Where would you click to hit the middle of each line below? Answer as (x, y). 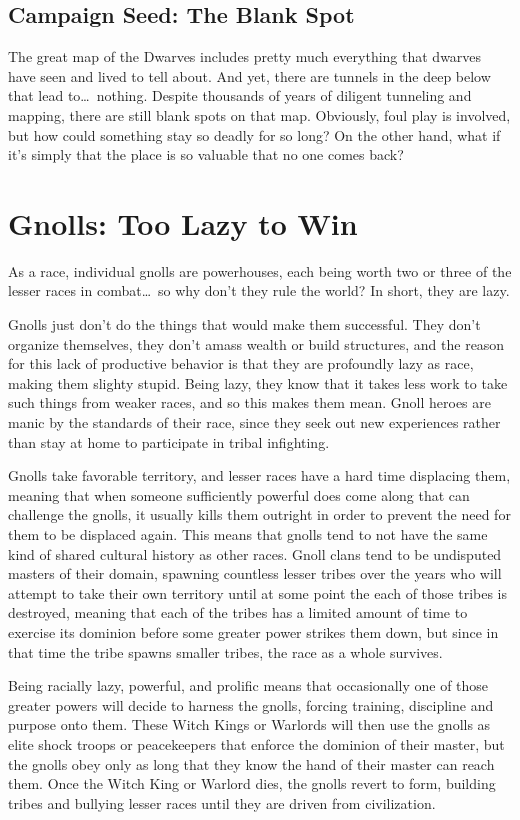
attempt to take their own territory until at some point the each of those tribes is (258, 592)
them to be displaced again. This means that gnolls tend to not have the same (248, 534)
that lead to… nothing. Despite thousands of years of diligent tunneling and (240, 95)
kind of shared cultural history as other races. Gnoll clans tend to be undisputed (255, 553)
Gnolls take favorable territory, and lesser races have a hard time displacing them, (259, 475)
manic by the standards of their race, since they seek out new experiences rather (254, 422)
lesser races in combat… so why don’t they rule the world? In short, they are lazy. (259, 290)
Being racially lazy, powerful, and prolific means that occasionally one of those (248, 685)
